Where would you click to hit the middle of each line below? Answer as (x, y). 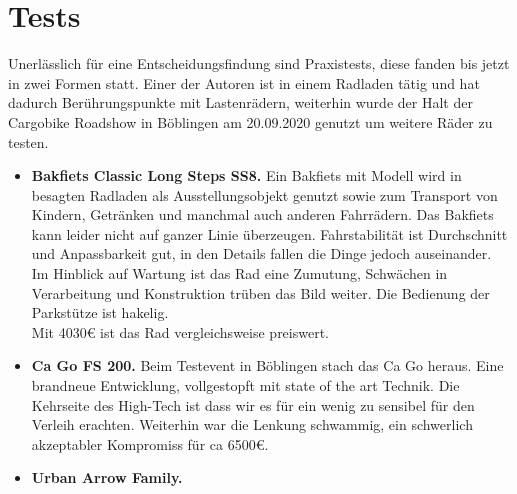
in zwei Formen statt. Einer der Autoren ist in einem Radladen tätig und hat (244, 82)
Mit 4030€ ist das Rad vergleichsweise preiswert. (180, 331)
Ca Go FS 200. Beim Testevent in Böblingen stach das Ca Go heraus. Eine (267, 365)
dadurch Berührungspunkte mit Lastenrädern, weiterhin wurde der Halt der (240, 102)
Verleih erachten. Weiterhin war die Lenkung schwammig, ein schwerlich (252, 424)
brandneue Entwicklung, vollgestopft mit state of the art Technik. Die (245, 385)
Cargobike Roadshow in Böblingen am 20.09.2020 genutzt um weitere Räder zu (250, 121)
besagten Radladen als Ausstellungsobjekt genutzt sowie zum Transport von (264, 194)
